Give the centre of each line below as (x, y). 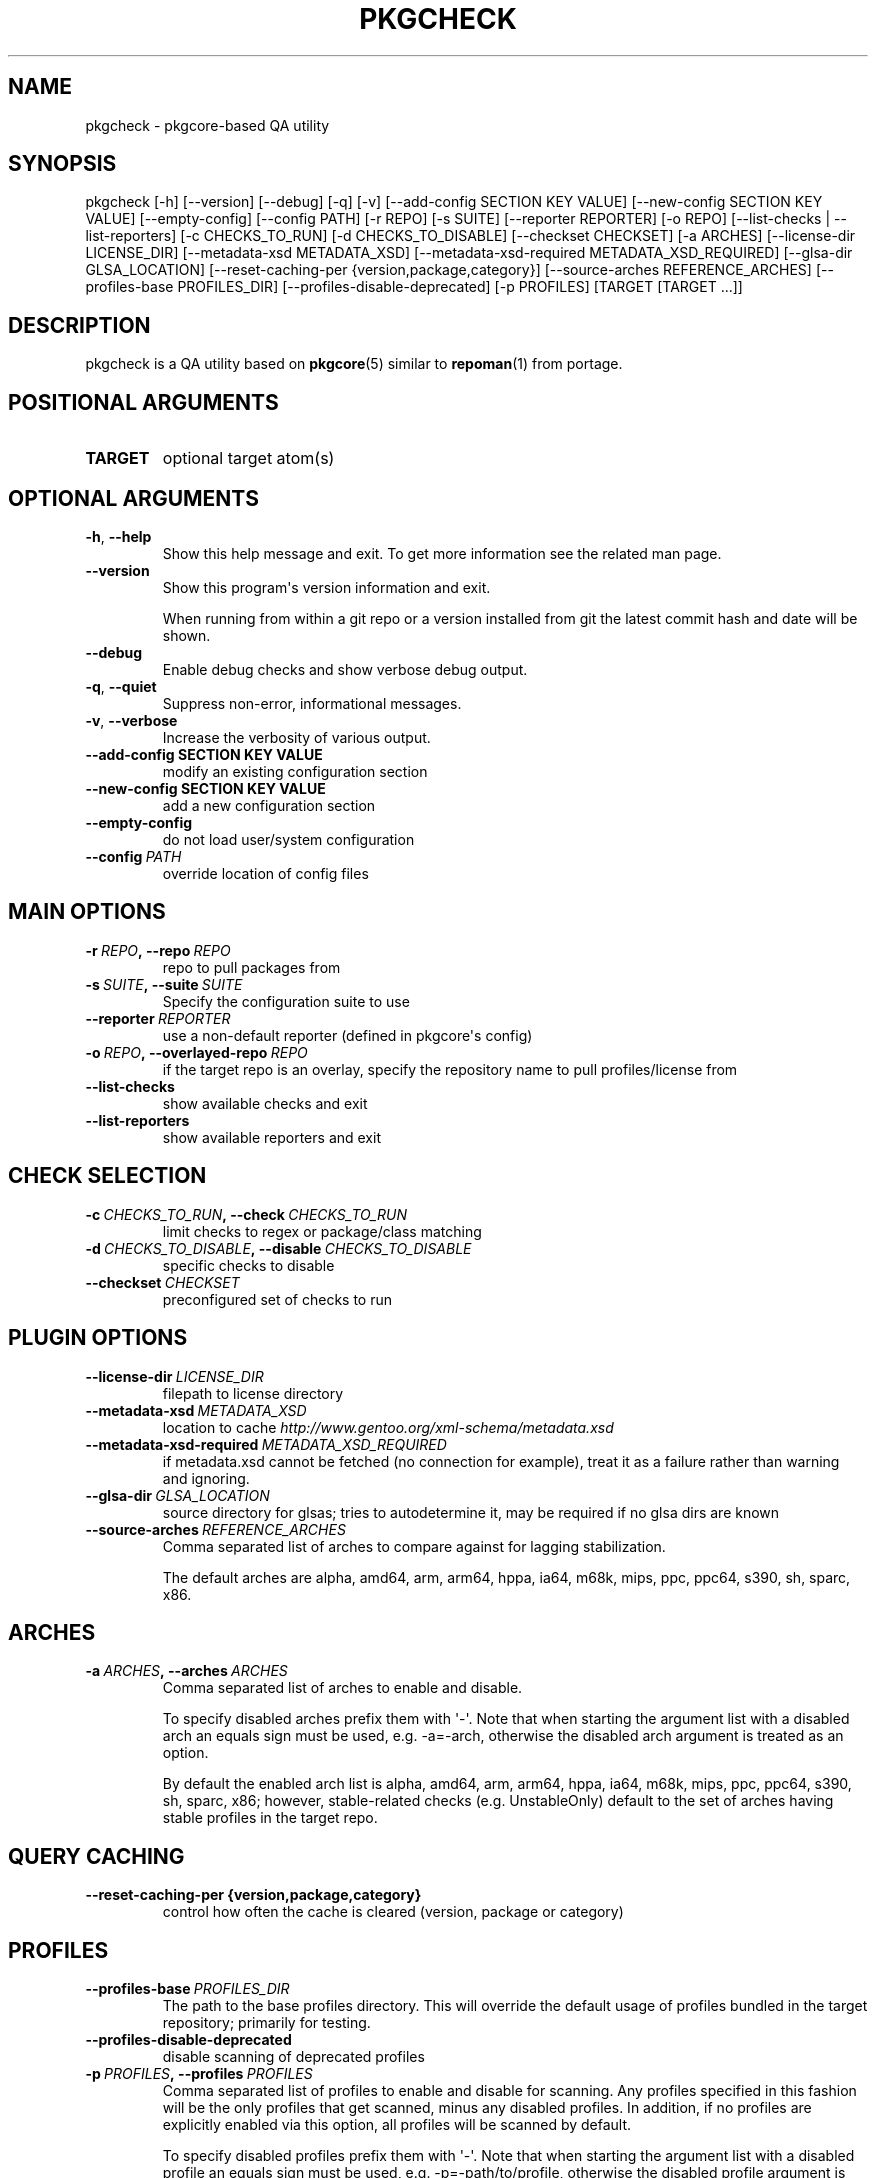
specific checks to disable (248, 1265)
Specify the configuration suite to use (286, 1001)
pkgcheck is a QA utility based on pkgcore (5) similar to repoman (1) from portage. (354, 364)
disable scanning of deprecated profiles (293, 2057)
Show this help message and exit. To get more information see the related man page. (442, 553)
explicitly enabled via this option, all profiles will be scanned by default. (397, 2125)
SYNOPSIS (62, 164)
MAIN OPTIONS (87, 912)
